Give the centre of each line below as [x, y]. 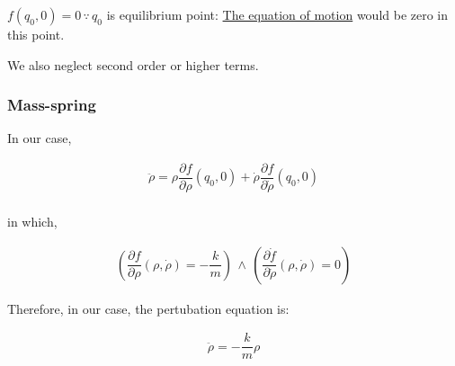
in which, [32, 222]
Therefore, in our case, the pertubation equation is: [148, 308]
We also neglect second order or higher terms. [133, 64]
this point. [36, 34]
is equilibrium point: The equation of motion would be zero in [277, 14]
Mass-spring [52, 105]
